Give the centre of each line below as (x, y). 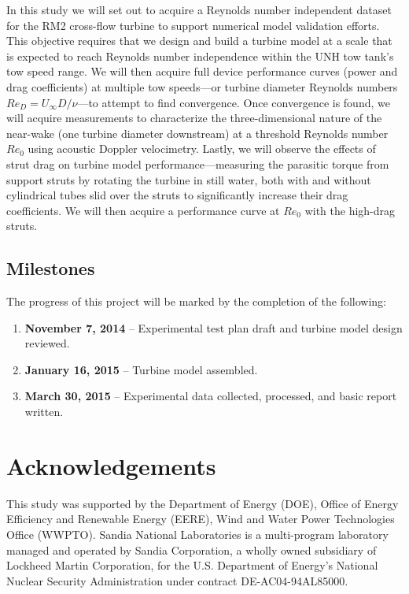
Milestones (51, 268)
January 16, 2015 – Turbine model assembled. (141, 369)
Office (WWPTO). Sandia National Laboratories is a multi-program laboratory (197, 534)
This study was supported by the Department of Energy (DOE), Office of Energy (203, 503)
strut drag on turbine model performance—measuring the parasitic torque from (198, 163)
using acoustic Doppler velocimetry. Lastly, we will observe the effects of (202, 148)
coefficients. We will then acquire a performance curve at (143, 210)
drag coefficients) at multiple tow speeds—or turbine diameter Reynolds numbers (202, 86)
